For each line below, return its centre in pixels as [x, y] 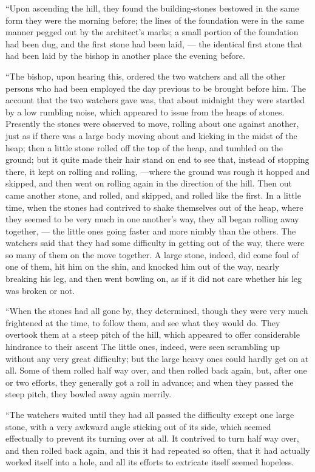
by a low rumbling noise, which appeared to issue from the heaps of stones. [145, 111]
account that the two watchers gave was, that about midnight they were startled [155, 100]
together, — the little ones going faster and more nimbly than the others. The [151, 231]
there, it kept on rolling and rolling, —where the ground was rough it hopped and [158, 171]
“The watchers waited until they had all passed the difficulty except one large [150, 414]
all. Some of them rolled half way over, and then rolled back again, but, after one [156, 370]
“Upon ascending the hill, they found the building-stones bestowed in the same [152, 8]
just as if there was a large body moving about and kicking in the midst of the [151, 135]
